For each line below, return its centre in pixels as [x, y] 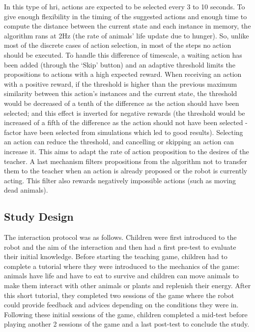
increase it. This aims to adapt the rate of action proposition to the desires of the [127, 151]
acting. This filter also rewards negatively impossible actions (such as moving [120, 180]
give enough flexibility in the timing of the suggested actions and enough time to [126, 16]
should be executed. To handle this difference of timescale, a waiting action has [123, 54]
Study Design [39, 216]
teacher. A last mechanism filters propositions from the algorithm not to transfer [126, 161]
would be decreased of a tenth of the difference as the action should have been [122, 103]
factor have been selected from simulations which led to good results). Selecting [124, 132]
